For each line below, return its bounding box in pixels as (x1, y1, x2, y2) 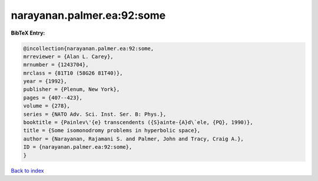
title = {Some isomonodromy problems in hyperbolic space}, (23, 127, 201, 134)
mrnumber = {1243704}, (23, 62, 89, 68)
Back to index (11, 167, 44, 174)
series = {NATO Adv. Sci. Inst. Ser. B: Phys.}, (23, 110, 167, 118)
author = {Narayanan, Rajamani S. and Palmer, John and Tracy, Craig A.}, (23, 135, 244, 142)
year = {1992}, (23, 78, 67, 85)
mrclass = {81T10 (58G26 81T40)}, (23, 69, 123, 76)
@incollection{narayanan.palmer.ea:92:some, (23, 45, 154, 52)
